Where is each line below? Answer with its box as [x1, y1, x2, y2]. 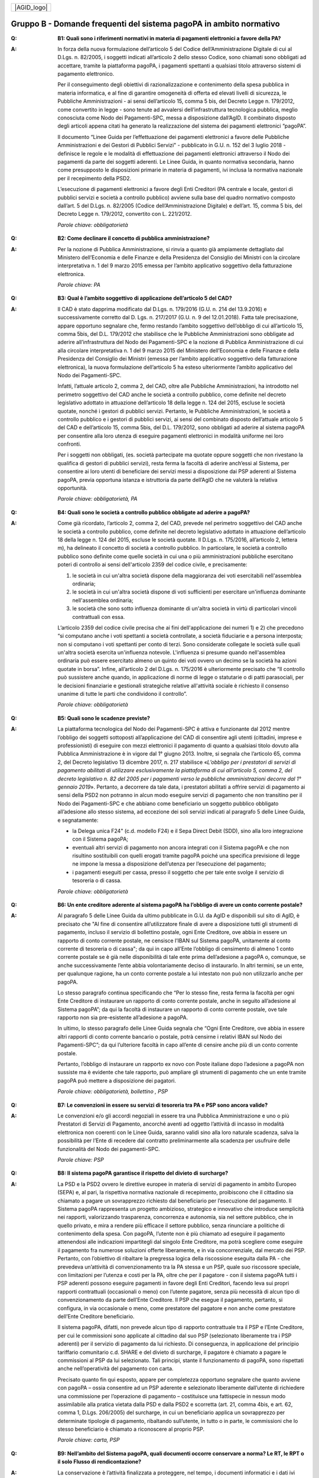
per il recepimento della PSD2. [57, 174, 132, 181]
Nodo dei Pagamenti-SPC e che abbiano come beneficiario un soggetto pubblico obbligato [57, 800, 279, 807]
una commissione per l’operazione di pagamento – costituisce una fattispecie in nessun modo [57, 1392, 286, 1399]
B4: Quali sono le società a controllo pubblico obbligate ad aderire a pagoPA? [57, 508, 250, 516]
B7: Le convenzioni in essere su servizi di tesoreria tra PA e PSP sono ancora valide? [57, 1101, 268, 1108]
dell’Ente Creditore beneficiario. [57, 1312, 135, 1320]
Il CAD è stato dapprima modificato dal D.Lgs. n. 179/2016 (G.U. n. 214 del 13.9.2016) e [57, 305, 267, 313]
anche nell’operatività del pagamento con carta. [57, 1365, 174, 1372]
